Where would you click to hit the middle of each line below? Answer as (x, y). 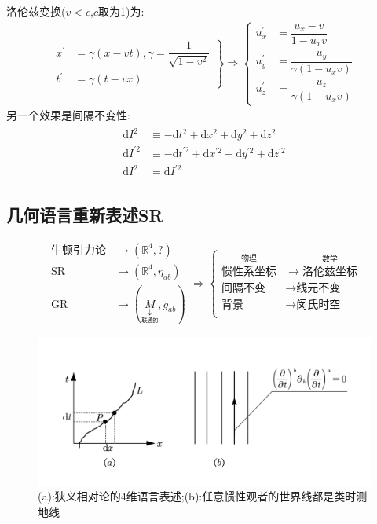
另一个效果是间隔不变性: (68, 115)
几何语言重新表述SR (85, 214)
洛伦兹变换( (36, 11)
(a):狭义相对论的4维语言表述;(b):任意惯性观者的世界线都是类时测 (203, 496)
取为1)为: (121, 11)
